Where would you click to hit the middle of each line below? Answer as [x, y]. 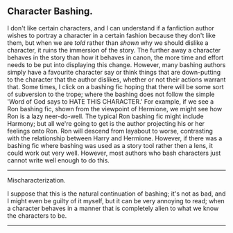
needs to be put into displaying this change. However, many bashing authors [116, 64]
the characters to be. [37, 215]
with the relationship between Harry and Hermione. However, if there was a [115, 138]
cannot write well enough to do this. [58, 160]
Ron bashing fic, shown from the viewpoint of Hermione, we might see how [115, 109]
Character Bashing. [50, 11]
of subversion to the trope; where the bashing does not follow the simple [111, 94]
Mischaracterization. [36, 180]
